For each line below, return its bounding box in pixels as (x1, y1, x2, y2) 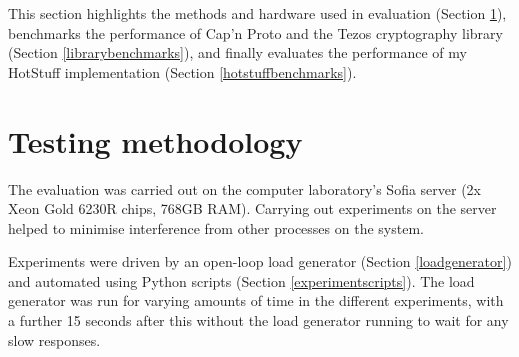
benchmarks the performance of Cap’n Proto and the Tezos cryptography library (8, 22, 503, 43)
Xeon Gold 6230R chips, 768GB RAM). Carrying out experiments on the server (8, 198, 497, 219)
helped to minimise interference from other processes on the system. (8, 217, 424, 238)
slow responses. (8, 329, 101, 350)
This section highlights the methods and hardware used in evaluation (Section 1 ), (8, 3, 507, 23)
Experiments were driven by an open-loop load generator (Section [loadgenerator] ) (8, 251, 512, 272)
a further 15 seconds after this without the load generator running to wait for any (8, 310, 509, 331)
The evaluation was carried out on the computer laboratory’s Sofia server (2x (8, 178, 482, 199)
